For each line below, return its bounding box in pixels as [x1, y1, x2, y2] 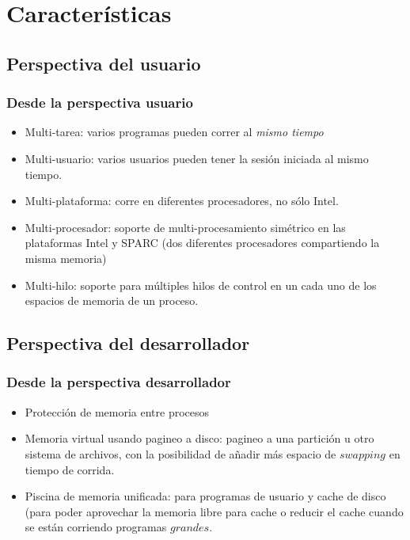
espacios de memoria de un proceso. [25, 292, 199, 309]
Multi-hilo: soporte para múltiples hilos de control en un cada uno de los [25, 276, 377, 293]
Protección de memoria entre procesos [25, 403, 210, 420]
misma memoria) [25, 249, 107, 266]
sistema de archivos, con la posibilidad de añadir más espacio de [25, 445, 336, 462]
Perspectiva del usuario [6, 51, 201, 75]
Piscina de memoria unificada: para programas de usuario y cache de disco [25, 488, 386, 504]
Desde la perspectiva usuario [6, 93, 193, 112]
